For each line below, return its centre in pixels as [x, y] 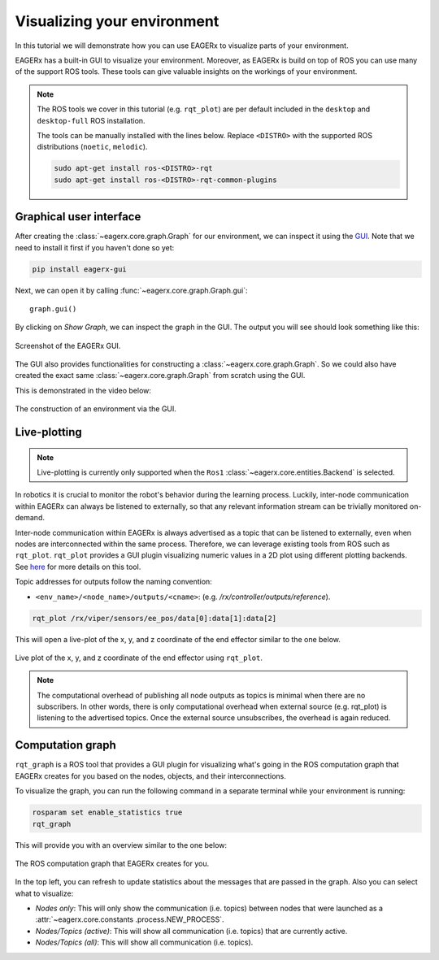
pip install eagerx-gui [80, 269]
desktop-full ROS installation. [91, 120]
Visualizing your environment [117, 21]
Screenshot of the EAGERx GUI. [68, 345]
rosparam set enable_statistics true [107, 812]
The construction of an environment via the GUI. [96, 409]
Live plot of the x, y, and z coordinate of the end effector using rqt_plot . [139, 658]
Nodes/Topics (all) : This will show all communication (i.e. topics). [144, 942]
